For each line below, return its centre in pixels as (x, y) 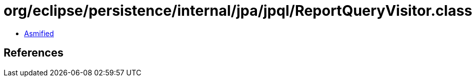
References (34, 53)
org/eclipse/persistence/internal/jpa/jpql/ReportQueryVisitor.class (238, 11)
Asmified (39, 33)
